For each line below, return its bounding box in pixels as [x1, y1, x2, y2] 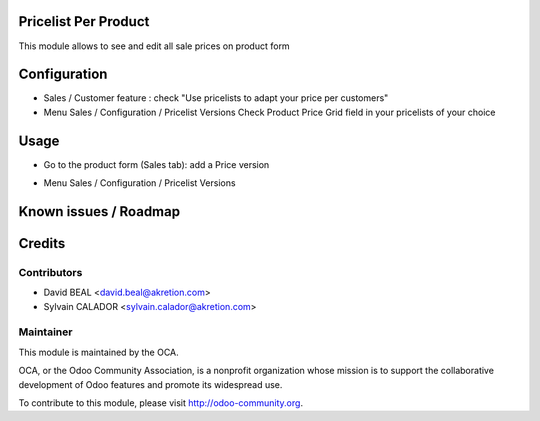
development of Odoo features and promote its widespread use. [18, 378, 283, 390]
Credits [18, 235, 66, 252]
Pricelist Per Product [18, 13, 150, 30]
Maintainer [18, 325, 73, 339]
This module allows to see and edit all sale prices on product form [18, 40, 290, 52]
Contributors [18, 265, 83, 279]
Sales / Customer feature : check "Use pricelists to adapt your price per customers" [43, 92, 389, 104]
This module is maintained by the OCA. [18, 346, 179, 358]
